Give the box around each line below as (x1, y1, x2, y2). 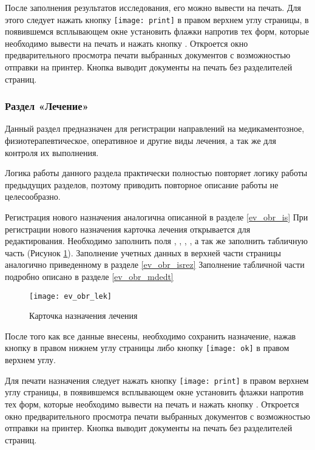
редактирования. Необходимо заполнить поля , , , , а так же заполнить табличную (5, 234, 308, 247)
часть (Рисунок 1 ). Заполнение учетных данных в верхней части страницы (5, 246, 281, 259)
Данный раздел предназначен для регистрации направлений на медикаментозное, (5, 122, 305, 135)
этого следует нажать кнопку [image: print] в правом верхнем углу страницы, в (5, 13, 309, 26)
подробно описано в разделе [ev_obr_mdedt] (5, 270, 174, 282)
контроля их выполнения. (5, 146, 99, 159)
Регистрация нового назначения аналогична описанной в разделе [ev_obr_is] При (5, 211, 308, 223)
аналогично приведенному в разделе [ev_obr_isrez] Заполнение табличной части (5, 258, 305, 271)
